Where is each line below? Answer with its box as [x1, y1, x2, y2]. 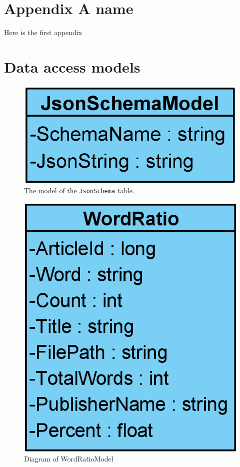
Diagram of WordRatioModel [24, 453, 113, 464]
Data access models [4, 56, 140, 77]
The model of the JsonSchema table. [24, 185, 134, 196]
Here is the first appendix [4, 27, 82, 38]
